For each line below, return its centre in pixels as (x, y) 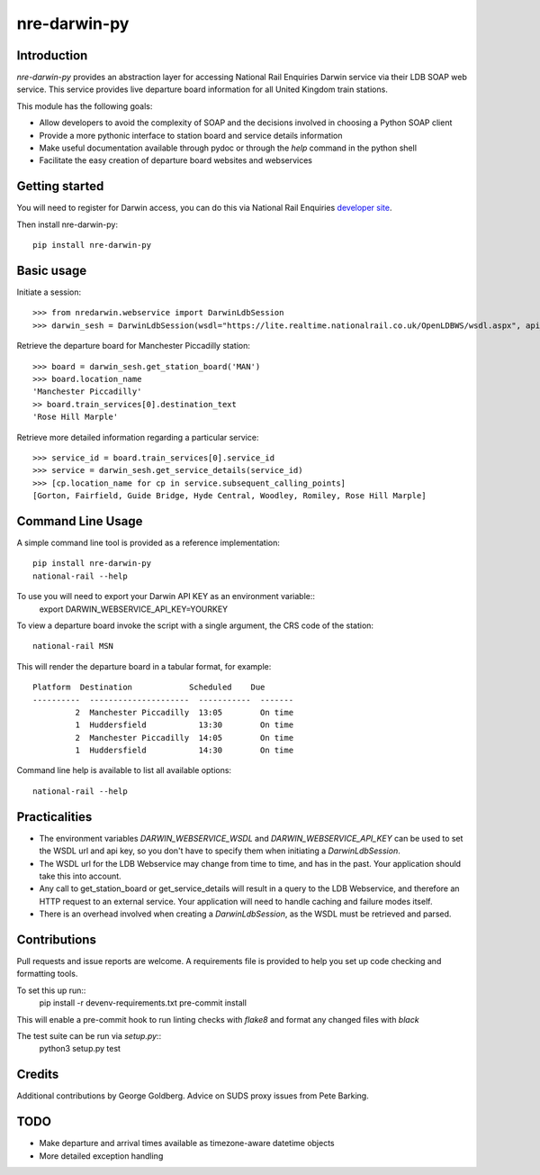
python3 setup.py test (80, 1049)
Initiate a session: (49, 292)
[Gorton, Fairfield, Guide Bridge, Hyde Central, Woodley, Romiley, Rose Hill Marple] (229, 496)
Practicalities (54, 817)
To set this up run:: (51, 990)
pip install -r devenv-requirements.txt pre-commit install (143, 1003)
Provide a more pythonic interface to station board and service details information (191, 135)
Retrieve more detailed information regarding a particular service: (138, 437)
